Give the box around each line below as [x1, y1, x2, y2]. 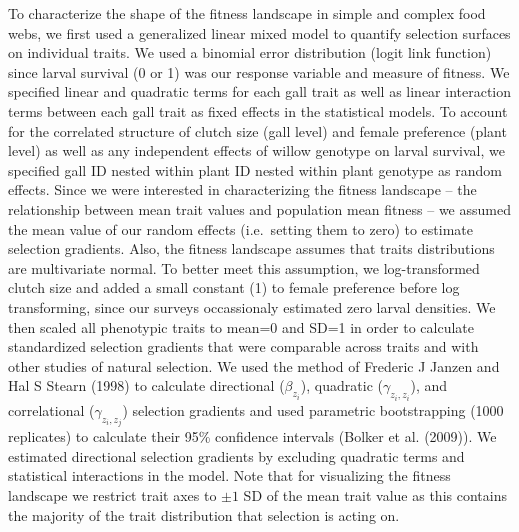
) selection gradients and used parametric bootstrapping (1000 [122, 399, 504, 420]
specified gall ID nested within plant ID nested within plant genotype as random [8, 159, 502, 180]
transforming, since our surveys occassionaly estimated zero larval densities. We [8, 296, 496, 317]
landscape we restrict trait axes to [8, 484, 217, 505]
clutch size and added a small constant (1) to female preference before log [8, 277, 460, 298]
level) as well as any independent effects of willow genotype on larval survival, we [8, 140, 505, 161]
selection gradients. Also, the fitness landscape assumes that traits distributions [8, 238, 495, 259]
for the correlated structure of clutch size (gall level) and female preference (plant [8, 120, 507, 141]
